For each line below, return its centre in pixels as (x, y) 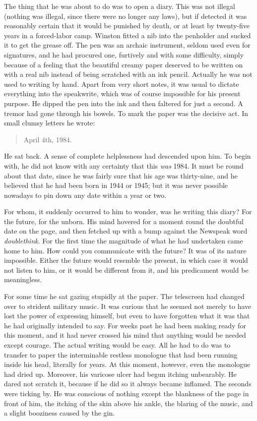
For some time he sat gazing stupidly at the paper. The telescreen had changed (124, 296)
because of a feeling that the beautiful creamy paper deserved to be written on (124, 64)
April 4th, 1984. (48, 139)
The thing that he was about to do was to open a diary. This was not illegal (120, 6)
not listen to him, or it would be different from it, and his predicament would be (126, 270)
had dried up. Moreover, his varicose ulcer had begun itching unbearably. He (120, 374)
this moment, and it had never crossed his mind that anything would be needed (125, 335)
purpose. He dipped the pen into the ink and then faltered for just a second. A (124, 103)
